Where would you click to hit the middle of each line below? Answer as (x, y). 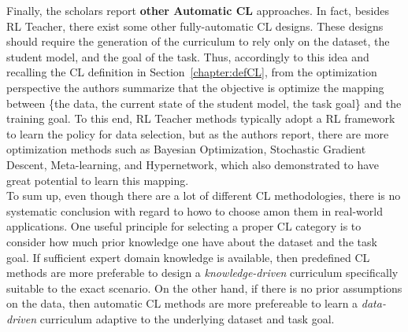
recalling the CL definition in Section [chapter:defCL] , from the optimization (192, 72)
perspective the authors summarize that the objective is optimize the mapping (195, 87)
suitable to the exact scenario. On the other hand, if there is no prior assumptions (204, 288)
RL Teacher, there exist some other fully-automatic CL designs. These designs (195, 26)
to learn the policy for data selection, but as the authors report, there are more (198, 133)
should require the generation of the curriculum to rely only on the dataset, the (198, 41)
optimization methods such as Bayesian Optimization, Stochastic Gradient (186, 149)
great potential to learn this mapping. (98, 180)
